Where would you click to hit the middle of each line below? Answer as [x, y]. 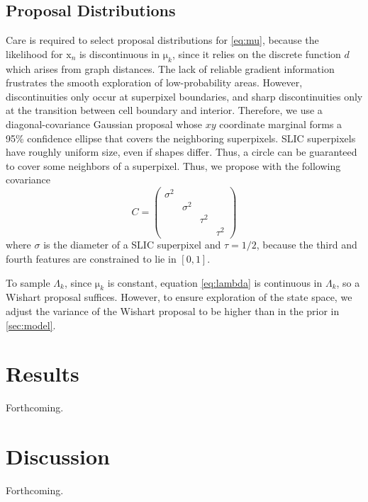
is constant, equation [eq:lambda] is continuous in [215, 282]
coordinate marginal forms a [281, 124]
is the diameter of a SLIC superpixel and [132, 245]
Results [43, 373]
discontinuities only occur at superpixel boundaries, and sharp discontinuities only [184, 96]
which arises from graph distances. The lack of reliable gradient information [170, 68]
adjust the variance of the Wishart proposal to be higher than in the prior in [173, 311]
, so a [348, 282]
